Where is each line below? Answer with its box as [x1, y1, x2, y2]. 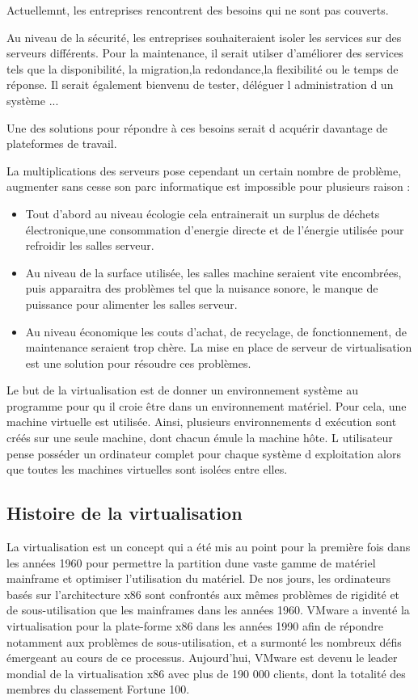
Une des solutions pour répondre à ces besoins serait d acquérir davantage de [6, 119, 388, 136]
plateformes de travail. [6, 135, 117, 152]
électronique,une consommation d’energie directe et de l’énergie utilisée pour [25, 221, 404, 238]
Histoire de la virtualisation [6, 500, 243, 525]
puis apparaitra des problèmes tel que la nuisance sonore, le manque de [25, 280, 378, 297]
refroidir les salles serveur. [25, 237, 154, 254]
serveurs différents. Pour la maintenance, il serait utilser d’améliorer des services [6, 44, 403, 61]
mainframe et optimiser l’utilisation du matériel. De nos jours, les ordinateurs [6, 570, 391, 587]
